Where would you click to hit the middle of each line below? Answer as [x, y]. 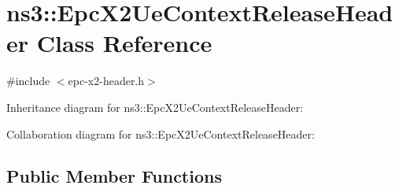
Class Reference [124, 43]
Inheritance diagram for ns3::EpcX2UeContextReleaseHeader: [155, 107]
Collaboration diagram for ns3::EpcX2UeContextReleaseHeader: [161, 133]
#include [28, 81]
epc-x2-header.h [106, 81]
